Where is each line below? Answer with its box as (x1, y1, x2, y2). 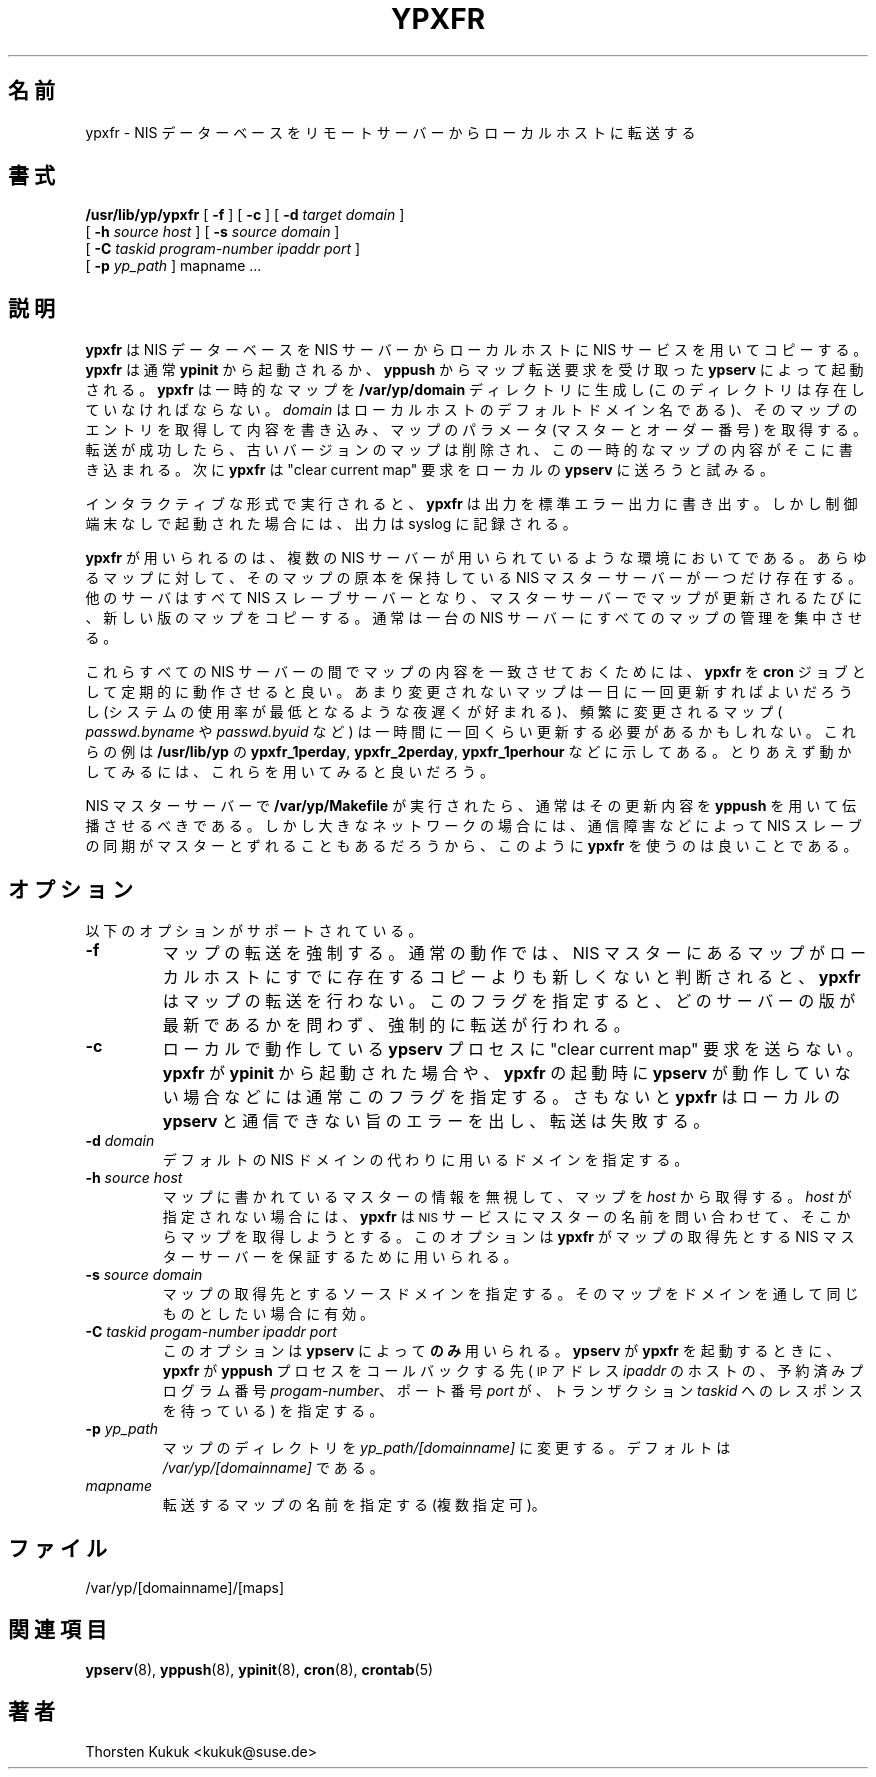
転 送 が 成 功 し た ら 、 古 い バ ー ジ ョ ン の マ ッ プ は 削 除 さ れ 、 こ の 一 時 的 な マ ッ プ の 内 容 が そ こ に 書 (85, 441, 853, 459)
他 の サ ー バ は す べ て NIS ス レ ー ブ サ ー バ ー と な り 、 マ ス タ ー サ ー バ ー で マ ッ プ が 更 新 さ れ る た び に (85, 589, 863, 607)
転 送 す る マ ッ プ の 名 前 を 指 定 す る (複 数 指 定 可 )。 (162, 1496, 546, 1514)
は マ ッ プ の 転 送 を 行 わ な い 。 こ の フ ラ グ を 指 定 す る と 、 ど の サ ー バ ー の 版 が (162, 991, 856, 1012)
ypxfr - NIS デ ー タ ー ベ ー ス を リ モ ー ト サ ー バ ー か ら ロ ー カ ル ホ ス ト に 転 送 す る (85, 123, 696, 141)
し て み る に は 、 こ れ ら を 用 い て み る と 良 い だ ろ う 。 (85, 763, 495, 781)
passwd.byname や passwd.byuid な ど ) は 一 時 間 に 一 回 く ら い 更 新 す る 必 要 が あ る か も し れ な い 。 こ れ (85, 723, 856, 741)
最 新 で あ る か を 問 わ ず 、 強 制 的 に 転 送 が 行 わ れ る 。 (162, 1015, 630, 1036)
